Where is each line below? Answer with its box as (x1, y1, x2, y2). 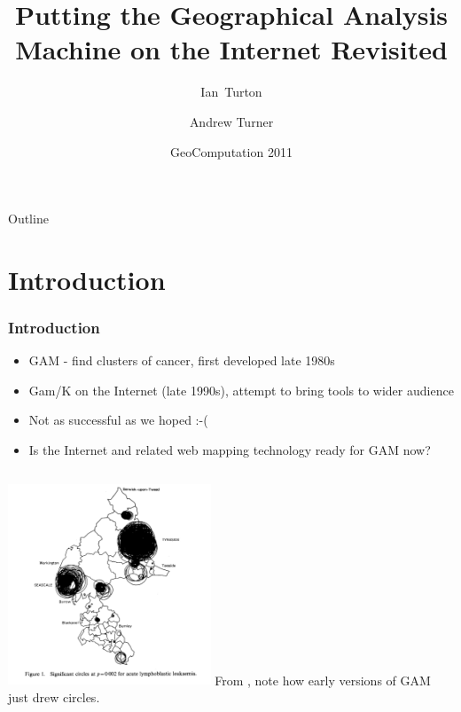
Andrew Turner (189, 112, 274, 130)
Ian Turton (200, 82, 262, 101)
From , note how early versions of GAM (215, 670, 431, 689)
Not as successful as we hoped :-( (28, 411, 208, 429)
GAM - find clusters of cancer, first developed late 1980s (28, 351, 335, 370)
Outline (8, 209, 49, 228)
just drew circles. (8, 688, 100, 707)
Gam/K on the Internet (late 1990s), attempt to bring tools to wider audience (28, 380, 454, 399)
